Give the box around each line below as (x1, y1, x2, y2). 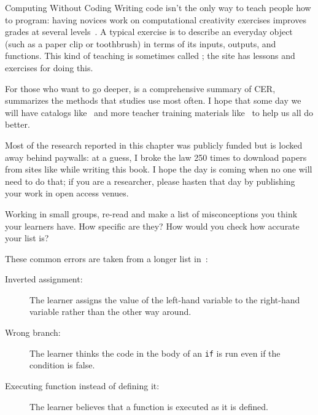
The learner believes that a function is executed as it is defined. (29, 400, 268, 413)
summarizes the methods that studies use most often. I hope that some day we (5, 94, 301, 107)
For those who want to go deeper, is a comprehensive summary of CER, (5, 82, 276, 95)
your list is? (5, 231, 49, 244)
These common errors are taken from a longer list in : (5, 252, 208, 265)
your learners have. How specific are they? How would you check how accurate (5, 219, 300, 232)
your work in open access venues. (5, 187, 129, 200)
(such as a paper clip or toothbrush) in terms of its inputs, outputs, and (5, 37, 276, 50)
